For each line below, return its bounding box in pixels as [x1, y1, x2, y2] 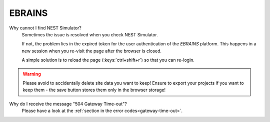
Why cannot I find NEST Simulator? [9, 25, 82, 31]
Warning [22, 71, 41, 77]
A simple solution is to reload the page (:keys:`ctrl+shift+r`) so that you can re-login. [21, 57, 195, 63]
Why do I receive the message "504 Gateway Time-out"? [9, 101, 127, 107]
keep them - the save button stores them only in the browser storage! [22, 87, 166, 93]
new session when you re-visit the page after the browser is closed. [21, 48, 162, 54]
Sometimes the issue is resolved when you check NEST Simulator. [21, 31, 158, 37]
